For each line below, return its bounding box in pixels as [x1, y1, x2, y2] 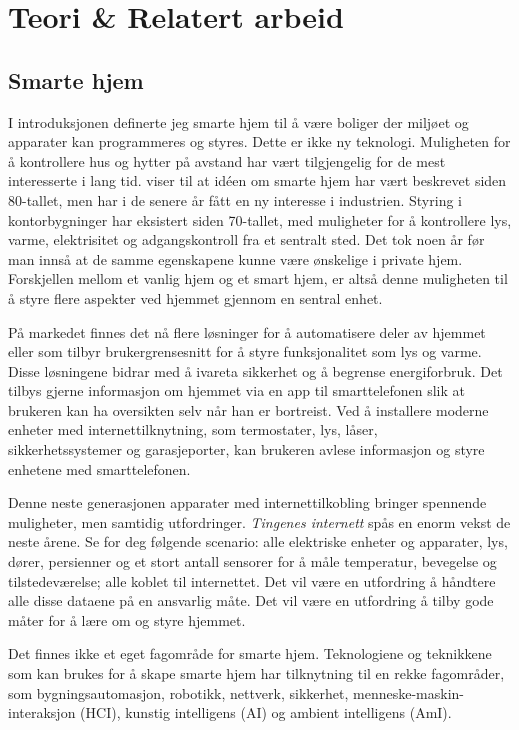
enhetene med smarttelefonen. [8, 458, 191, 479]
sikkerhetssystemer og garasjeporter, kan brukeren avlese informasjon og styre [8, 439, 485, 460]
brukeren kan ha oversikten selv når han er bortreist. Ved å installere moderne [8, 399, 489, 420]
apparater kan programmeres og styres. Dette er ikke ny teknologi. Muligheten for [8, 131, 511, 152]
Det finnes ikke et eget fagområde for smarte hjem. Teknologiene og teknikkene [8, 643, 492, 664]
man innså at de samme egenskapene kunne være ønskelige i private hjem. [8, 248, 463, 269]
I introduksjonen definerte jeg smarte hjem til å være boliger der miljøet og [8, 111, 469, 132]
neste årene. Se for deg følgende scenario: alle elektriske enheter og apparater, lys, [8, 531, 508, 552]
